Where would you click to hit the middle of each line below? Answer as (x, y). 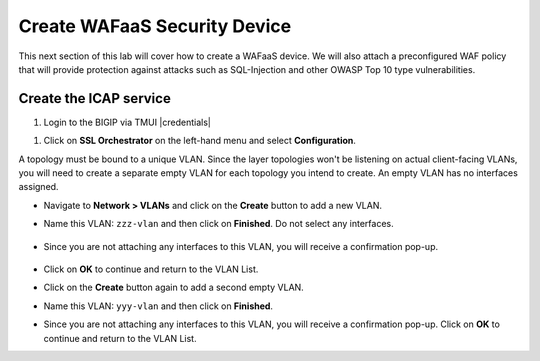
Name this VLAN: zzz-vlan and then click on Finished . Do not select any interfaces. (218, 224)
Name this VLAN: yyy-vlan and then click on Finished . (158, 306)
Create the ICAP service (95, 98)
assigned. (38, 187)
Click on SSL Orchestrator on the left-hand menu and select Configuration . (200, 141)
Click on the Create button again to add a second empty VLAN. (173, 287)
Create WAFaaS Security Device (155, 26)
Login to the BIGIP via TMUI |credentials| (127, 122)
